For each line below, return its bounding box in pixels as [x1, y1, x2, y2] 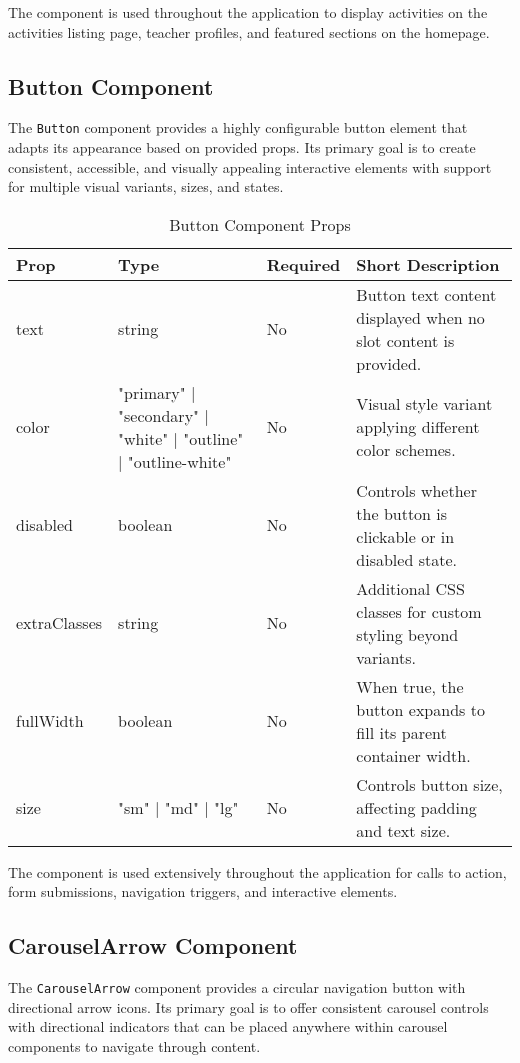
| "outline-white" [118, 449, 232, 473]
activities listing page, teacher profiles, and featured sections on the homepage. [8, 21, 490, 42]
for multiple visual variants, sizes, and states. [8, 176, 284, 197]
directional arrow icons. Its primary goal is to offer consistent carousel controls [8, 996, 489, 1017]
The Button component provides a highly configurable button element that [8, 117, 468, 138]
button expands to [356, 697, 485, 721]
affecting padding [356, 795, 477, 819]
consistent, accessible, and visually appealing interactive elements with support [8, 156, 492, 177]
